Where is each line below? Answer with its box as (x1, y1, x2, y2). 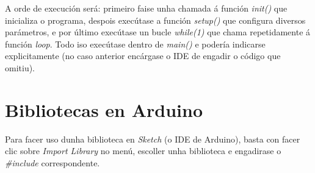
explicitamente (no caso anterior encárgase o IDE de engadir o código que (5, 49, 281, 62)
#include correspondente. (5, 156, 100, 169)
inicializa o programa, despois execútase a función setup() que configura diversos (5, 13, 306, 26)
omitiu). (5, 61, 35, 74)
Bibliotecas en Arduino (5, 97, 203, 122)
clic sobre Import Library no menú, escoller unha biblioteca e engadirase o (5, 144, 281, 157)
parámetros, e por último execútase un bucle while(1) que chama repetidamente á (5, 26, 311, 38)
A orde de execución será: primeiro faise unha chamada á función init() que (5, 2, 288, 14)
